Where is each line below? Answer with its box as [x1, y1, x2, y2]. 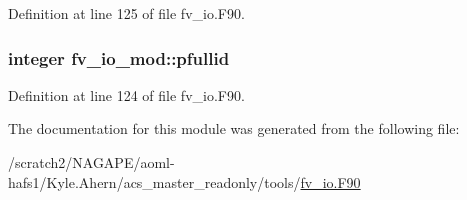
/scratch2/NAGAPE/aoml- [8, 152, 175, 172]
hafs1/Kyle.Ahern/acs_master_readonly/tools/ [8, 171, 301, 192]
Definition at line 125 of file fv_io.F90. [8, 3, 245, 23]
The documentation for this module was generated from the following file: [8, 118, 460, 139]
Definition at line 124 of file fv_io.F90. [8, 84, 245, 105]
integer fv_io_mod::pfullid [8, 45, 230, 70]
